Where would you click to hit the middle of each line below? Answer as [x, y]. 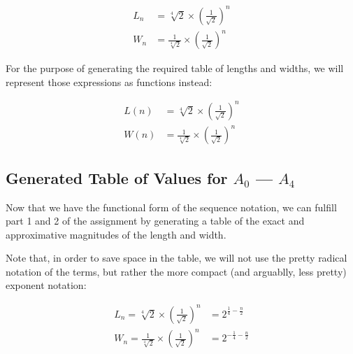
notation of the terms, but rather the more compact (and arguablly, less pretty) [176, 271]
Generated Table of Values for [117, 177]
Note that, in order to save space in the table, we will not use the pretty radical [176, 258]
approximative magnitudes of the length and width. [116, 234]
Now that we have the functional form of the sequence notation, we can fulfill [171, 207]
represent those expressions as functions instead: [109, 82]
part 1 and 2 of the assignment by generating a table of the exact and [155, 221]
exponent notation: [46, 285]
